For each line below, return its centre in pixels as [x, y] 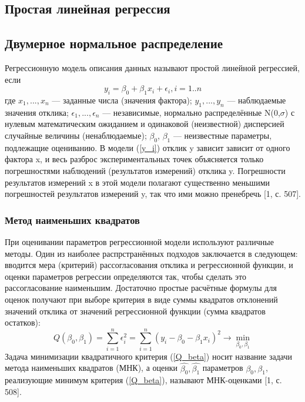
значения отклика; [37, 112]
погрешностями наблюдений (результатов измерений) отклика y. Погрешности [145, 170]
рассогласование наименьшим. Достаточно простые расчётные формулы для [141, 288]
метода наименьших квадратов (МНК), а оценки [91, 368]
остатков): [23, 322]
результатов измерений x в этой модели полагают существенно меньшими [137, 182]
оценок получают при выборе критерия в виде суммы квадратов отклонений [141, 299]
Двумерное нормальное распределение [114, 43]
